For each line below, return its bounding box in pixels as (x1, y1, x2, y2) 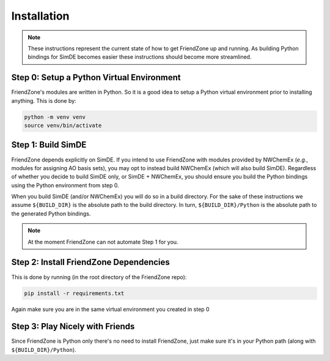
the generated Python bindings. (11, 210, 91, 217)
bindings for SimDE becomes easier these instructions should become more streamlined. (28, 53, 252, 61)
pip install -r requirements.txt (24, 289, 125, 297)
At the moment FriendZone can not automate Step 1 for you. (28, 238, 178, 245)
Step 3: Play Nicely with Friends (11, 321, 135, 332)
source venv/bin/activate (24, 122, 102, 128)
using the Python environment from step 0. (11, 181, 119, 189)
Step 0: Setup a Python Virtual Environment (11, 72, 181, 83)
